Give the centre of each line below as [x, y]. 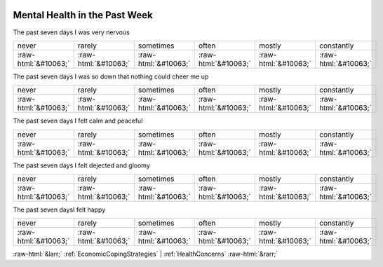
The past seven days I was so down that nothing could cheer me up [111, 76]
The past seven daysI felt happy [59, 210]
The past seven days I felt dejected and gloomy [82, 165]
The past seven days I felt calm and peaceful [78, 121]
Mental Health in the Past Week [83, 15]
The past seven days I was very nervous [71, 32]
